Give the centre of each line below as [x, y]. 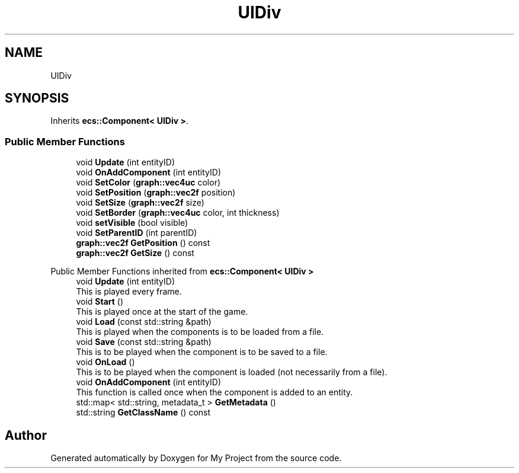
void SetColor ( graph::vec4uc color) [148, 183]
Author [26, 435]
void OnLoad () [105, 362]
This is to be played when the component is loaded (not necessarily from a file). [232, 372]
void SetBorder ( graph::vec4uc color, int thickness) [178, 213]
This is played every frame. [129, 292]
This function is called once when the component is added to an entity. [214, 392]
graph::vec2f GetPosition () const [143, 243]
